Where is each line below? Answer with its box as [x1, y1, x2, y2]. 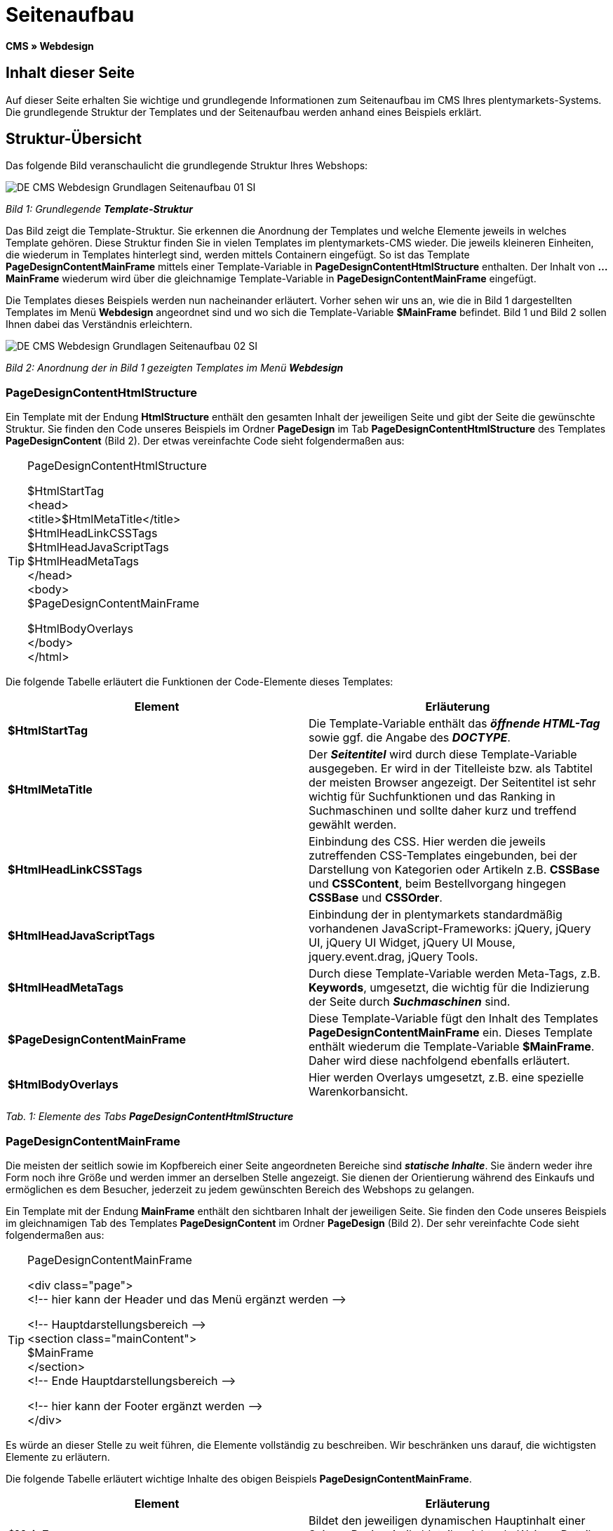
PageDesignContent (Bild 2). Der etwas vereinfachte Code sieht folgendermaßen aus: [6, 435, 405, 447]
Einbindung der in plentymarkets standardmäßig [309, 907, 563, 922]
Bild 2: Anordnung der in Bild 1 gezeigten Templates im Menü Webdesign [6, 362, 344, 374]
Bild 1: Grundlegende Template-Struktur [6, 203, 193, 216]
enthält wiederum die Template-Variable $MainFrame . [309, 1039, 595, 1054]
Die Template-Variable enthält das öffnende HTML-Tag [309, 716, 600, 731]
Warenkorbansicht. [309, 1084, 408, 1099]
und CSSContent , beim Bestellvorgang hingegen [309, 876, 566, 891]
